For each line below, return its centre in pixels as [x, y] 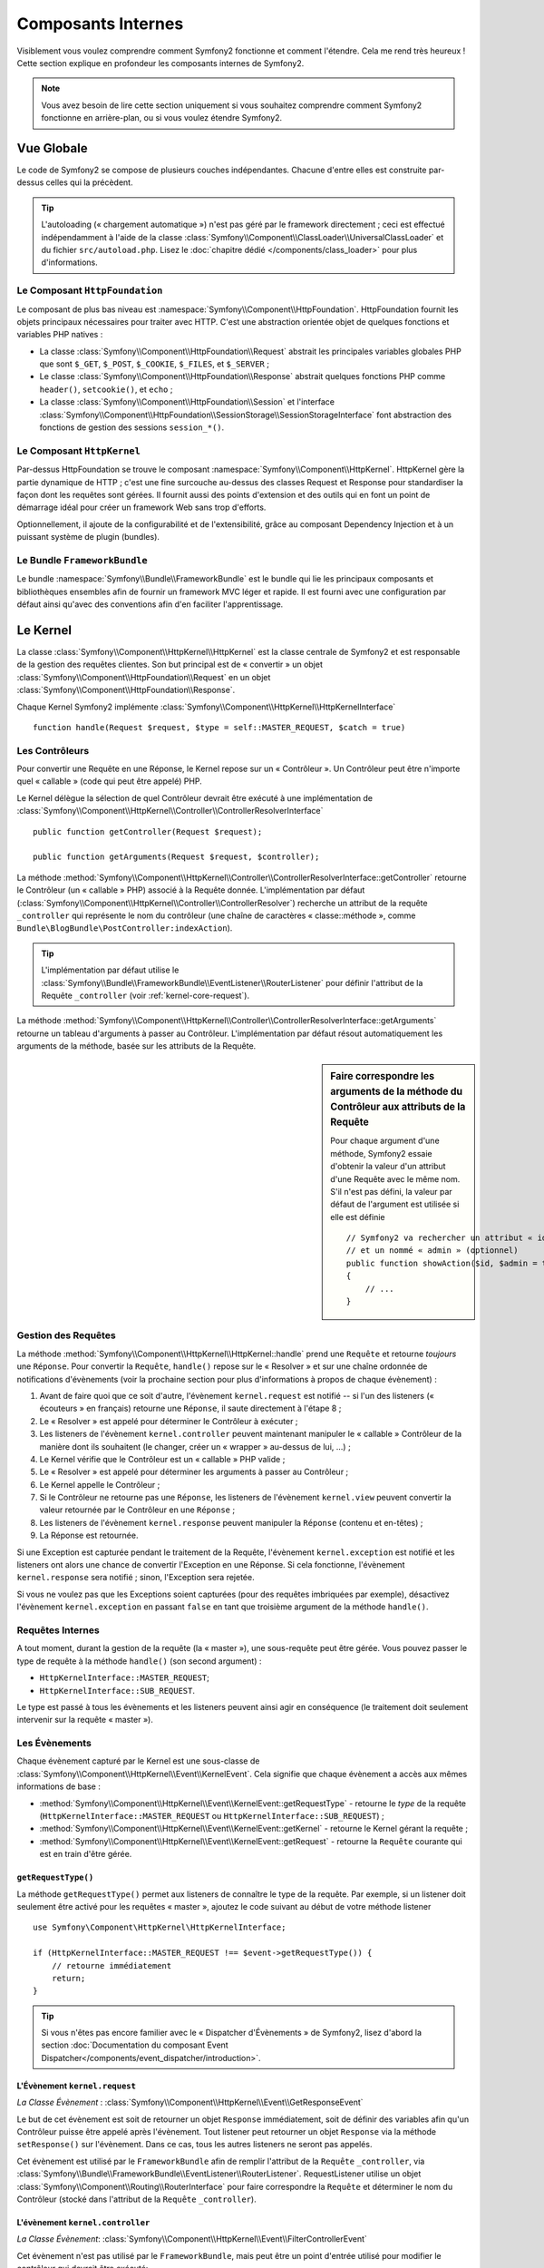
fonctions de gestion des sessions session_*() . [132, 427]
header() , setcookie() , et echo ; [106, 389]
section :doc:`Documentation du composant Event [135, 2045]
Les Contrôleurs [53, 750]
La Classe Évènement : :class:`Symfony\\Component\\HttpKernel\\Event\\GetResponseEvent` [190, 2102]
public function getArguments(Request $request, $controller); [176, 857]
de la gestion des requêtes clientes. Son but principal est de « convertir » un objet [170, 665]
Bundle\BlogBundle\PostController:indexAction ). [125, 928]
